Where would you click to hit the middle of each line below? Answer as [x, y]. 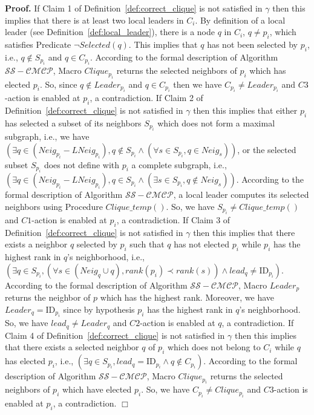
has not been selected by [253, 44]
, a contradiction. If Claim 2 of [146, 97]
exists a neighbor [36, 244]
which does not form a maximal [216, 123]
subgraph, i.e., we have [47, 136]
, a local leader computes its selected [241, 194]
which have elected [97, 389]
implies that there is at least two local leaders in [94, 20]
